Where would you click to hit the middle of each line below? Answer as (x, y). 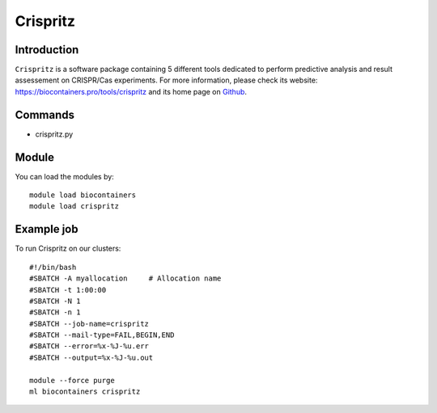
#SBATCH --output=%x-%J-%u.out (91, 357)
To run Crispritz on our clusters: (68, 249)
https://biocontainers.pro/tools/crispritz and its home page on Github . (131, 91)
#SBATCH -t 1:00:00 (68, 290)
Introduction (47, 50)
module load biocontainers (83, 195)
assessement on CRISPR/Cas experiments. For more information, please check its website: (166, 80)
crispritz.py (54, 134)
